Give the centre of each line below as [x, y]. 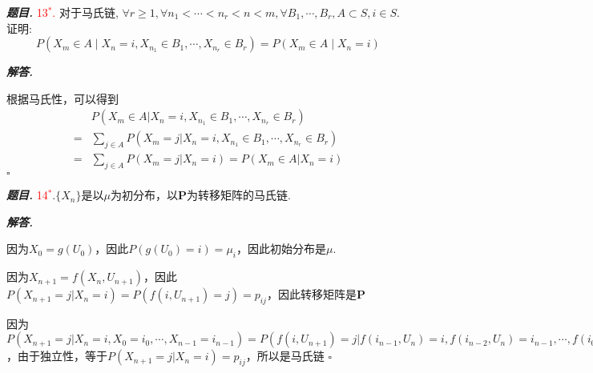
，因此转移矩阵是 [311, 294]
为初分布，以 [144, 195]
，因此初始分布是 [281, 249]
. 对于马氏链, [85, 12]
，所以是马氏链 [285, 356]
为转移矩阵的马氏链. [238, 195]
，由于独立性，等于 [57, 356]
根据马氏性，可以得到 [63, 98]
